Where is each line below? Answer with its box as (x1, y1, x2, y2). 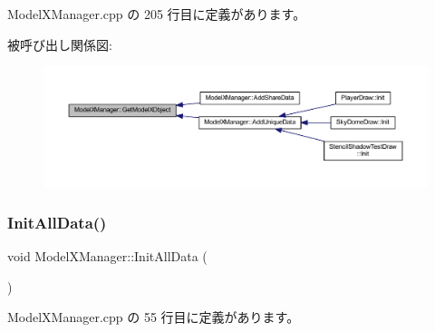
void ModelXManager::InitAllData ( (7, 246, 208, 265)
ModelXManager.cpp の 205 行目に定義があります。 (7, 5, 306, 23)
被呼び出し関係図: (7, 34, 112, 54)
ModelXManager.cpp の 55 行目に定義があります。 (7, 308, 300, 327)
